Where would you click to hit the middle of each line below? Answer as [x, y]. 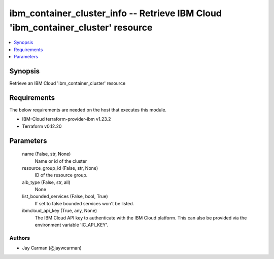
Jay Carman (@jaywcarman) [52, 248]
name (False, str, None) [46, 154]
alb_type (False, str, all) [46, 182]
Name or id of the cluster [61, 161]
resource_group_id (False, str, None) [60, 168]
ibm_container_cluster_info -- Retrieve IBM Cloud [115, 13]
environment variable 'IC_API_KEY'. [72, 225]
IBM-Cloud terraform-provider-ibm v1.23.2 [66, 119]
